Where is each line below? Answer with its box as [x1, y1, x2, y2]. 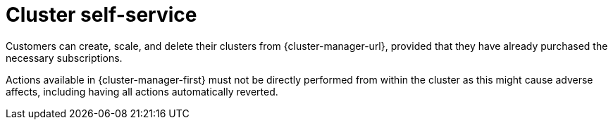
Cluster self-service [6, 3, 197, 27]
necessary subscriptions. [6, 51, 123, 64]
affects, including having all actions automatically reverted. [6, 85, 278, 98]
